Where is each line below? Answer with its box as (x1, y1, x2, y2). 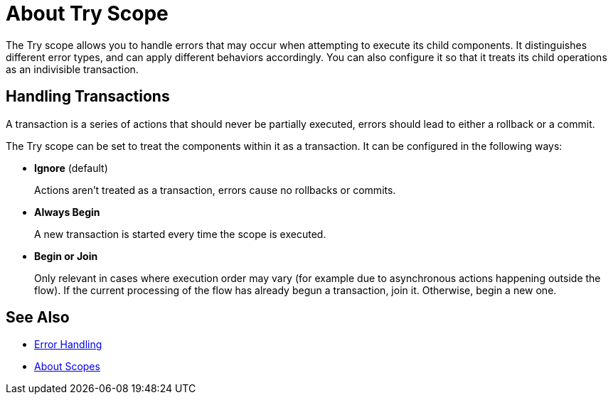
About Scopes (34, 360, 100, 373)
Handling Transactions (6, 87, 170, 106)
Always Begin (34, 205, 100, 218)
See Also (6, 308, 70, 327)
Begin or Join (34, 249, 98, 262)
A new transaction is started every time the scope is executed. (34, 227, 326, 240)
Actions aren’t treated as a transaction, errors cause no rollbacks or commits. (34, 183, 396, 196)
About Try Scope (6, 1, 169, 26)
